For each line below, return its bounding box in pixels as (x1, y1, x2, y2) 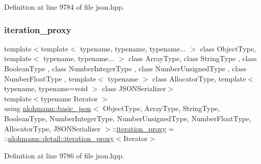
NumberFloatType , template (4, 73, 96, 84)
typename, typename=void (4, 83, 88, 94)
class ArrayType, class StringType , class (128, 53, 257, 64)
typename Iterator (41, 93, 98, 103)
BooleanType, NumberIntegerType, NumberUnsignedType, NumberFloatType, (4, 113, 251, 123)
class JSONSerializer (102, 83, 166, 94)
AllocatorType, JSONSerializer (4, 123, 101, 133)
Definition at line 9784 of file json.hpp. (4, 2, 124, 12)
